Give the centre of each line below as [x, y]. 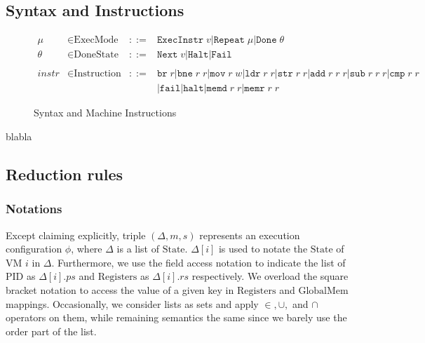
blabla [19, 136]
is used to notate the [263, 249]
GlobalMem [323, 291]
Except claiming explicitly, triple [76, 235]
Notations [34, 209]
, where [87, 249]
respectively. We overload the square [270, 276]
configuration [34, 249]
